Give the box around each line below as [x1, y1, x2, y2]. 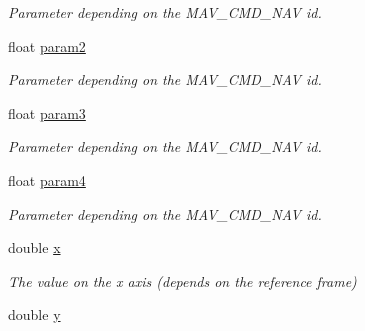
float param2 [8, 35, 86, 56]
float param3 [8, 102, 86, 123]
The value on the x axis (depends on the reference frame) [8, 270, 357, 291]
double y [8, 304, 61, 325]
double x [8, 237, 61, 258]
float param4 [8, 169, 86, 190]
